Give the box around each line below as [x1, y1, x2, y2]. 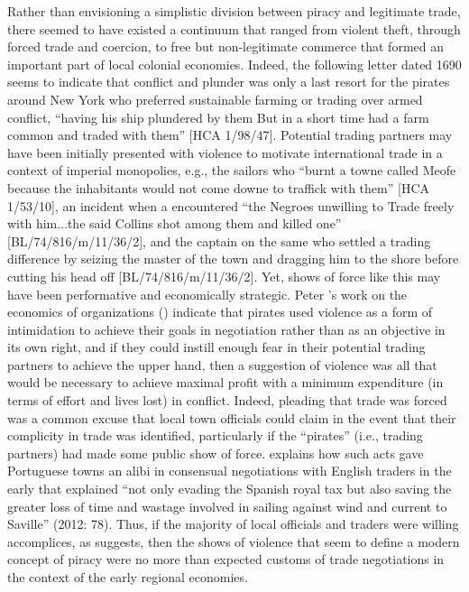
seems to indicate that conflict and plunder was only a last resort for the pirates [7, 72, 450, 91]
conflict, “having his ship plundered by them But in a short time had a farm [7, 107, 429, 126]
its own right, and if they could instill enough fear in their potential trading [7, 338, 426, 356]
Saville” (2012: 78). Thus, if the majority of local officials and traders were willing [7, 514, 459, 533]
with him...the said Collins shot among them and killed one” [7, 214, 342, 233]
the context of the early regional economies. [7, 568, 248, 586]
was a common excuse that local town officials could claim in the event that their [7, 408, 456, 427]
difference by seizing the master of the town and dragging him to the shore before [7, 249, 459, 268]
